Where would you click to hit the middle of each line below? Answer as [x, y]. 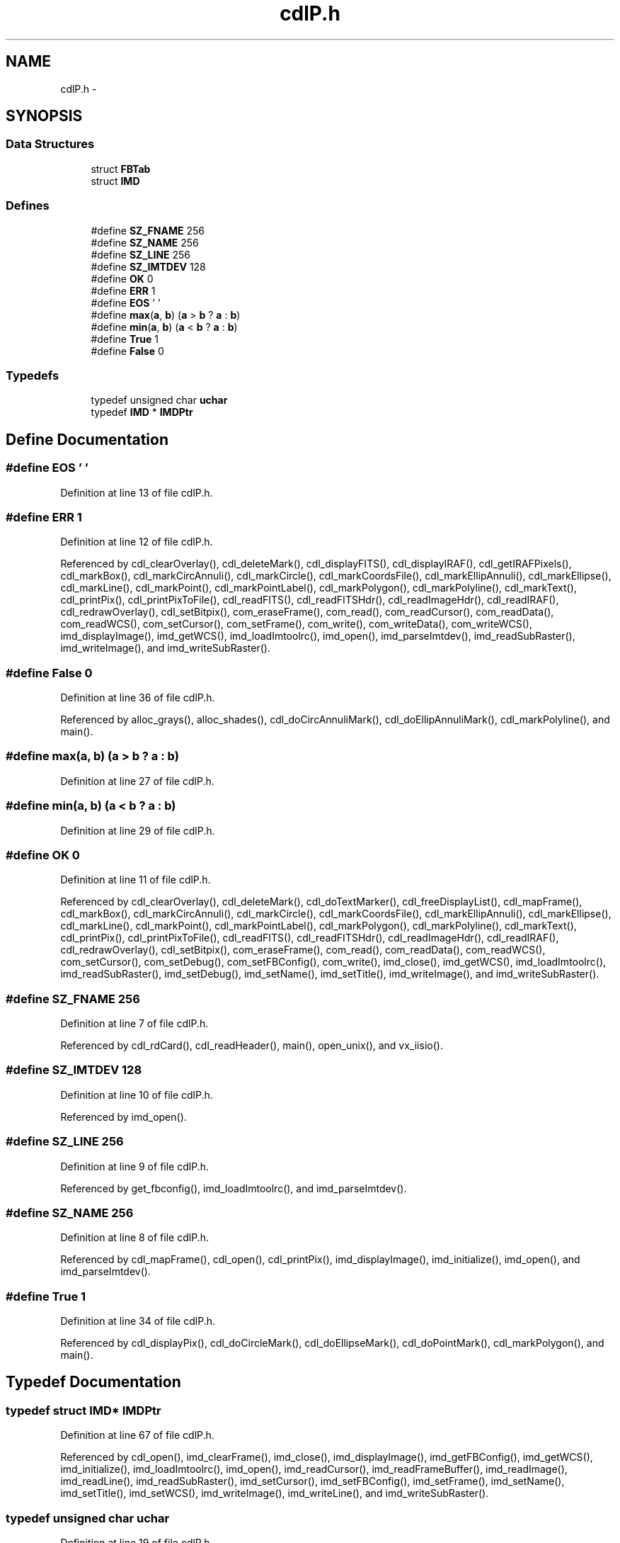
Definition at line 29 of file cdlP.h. [138, 830]
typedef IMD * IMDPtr [142, 412]
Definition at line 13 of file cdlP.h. [137, 492]
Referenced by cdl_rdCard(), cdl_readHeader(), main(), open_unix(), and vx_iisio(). [252, 1046]
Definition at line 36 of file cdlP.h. [138, 698]
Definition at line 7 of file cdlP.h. [134, 1024]
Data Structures [50, 144]
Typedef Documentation [93, 1382]
